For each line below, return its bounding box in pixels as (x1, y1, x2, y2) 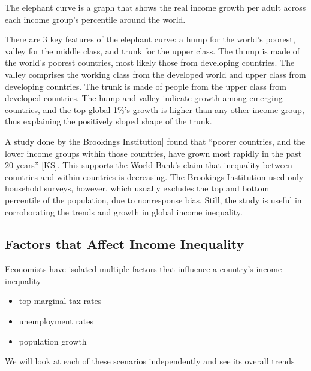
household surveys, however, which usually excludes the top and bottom (5, 182, 270, 194)
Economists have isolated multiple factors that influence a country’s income (5, 263, 282, 275)
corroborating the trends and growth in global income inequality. (5, 205, 243, 218)
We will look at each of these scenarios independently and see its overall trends (5, 355, 295, 367)
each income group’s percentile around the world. (5, 13, 186, 25)
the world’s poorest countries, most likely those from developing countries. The (5, 56, 295, 69)
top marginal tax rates (19, 294, 102, 307)
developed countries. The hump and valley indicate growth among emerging (5, 92, 283, 104)
